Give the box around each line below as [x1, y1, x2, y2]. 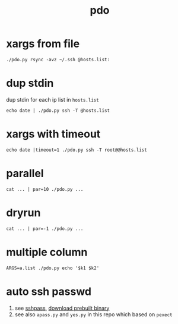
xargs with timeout [6, 127, 101, 141]
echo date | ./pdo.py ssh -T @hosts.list [6, 108, 110, 114]
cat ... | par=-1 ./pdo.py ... [6, 225, 84, 232]
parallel [6, 167, 44, 180]
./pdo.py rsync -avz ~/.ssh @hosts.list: [6, 56, 110, 62]
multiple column [6, 245, 88, 259]
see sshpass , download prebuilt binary [14, 304, 110, 312]
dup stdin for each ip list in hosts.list [6, 96, 99, 103]
